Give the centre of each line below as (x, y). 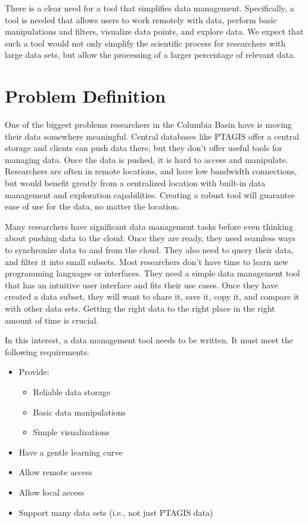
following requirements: (47, 351)
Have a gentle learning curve (71, 452)
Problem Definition (85, 96)
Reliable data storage (72, 391)
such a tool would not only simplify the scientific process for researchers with (145, 43)
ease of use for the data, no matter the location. (92, 206)
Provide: (34, 372)
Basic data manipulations (80, 412)
